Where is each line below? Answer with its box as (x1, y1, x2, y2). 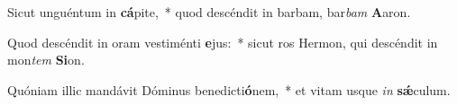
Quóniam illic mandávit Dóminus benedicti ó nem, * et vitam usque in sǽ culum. (7, 80, 451, 99)
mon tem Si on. (7, 50, 85, 69)
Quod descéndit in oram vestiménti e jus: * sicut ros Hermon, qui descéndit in (7, 32, 438, 51)
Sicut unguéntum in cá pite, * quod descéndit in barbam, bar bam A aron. (7, 3, 411, 21)
